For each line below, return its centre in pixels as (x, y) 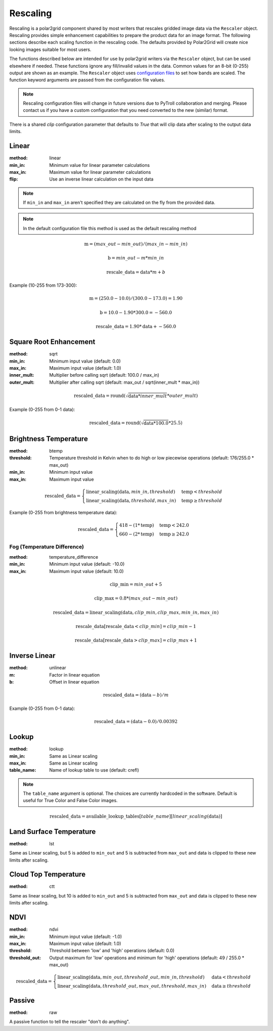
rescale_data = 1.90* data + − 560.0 (136, 327)
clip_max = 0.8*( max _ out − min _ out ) (136, 598)
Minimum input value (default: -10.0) (87, 564)
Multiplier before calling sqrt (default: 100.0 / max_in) (104, 375)
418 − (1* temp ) (136, 525)
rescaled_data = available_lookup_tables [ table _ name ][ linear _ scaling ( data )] (136, 816)
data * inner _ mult (148, 396)
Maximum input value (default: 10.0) (86, 571)
